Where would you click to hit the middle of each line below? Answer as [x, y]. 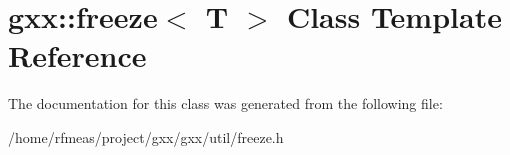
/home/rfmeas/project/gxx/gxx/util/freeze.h [146, 136]
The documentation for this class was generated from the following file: [225, 103]
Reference [77, 55]
